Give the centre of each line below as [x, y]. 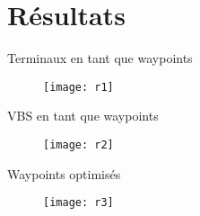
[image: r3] [78, 203]
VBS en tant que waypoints [83, 116]
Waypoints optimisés [64, 173]
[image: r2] [78, 144]
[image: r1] [78, 87]
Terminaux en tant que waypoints [100, 58]
